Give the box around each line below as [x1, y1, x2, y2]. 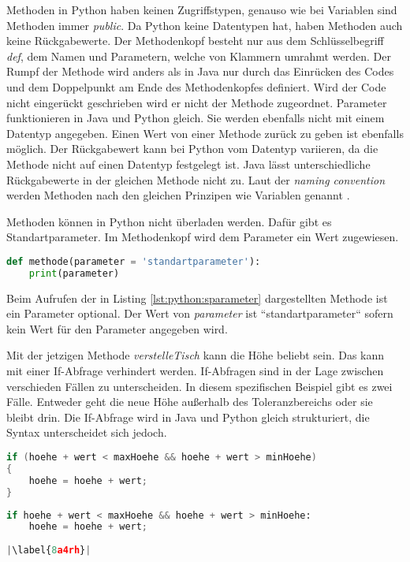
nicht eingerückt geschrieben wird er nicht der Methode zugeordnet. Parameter [6, 94, 387, 110]
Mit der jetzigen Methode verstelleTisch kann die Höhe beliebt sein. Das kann [6, 347, 385, 363]
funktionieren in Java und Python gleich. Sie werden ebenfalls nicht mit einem [6, 110, 385, 126]
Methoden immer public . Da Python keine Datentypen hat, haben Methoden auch [6, 17, 403, 33]
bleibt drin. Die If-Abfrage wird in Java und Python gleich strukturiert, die [6, 408, 370, 425]
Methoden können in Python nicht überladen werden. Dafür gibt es [6, 213, 332, 229]
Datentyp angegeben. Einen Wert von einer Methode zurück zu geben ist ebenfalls [6, 125, 404, 141]
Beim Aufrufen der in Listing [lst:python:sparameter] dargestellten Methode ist [6, 289, 388, 306]
